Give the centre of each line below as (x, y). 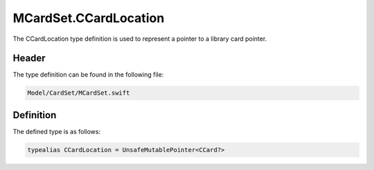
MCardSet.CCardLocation (89, 18)
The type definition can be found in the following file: (88, 75)
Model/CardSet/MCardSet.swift (79, 93)
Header (29, 58)
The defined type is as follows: (56, 131)
